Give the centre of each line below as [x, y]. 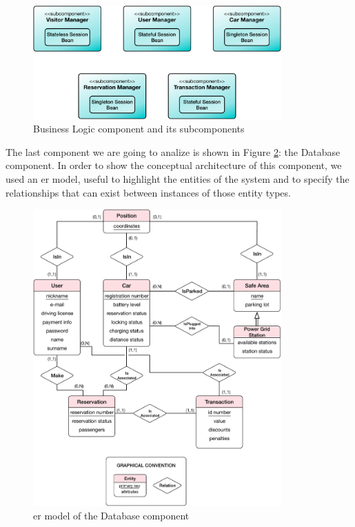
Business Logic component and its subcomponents [139, 129]
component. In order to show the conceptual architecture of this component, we [174, 165]
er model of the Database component [111, 516]
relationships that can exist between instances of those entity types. [148, 192]
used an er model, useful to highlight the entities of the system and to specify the [177, 179]
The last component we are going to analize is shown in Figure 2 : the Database [173, 151]
